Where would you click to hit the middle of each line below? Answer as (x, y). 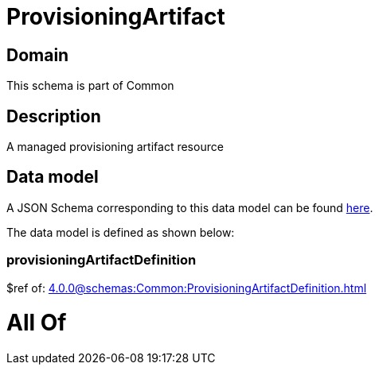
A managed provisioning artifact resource (115, 147)
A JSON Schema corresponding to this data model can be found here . (190, 207)
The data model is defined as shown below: (121, 232)
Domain (38, 55)
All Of (37, 323)
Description (54, 116)
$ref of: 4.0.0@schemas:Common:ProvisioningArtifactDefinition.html (187, 288)
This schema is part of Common (90, 86)
